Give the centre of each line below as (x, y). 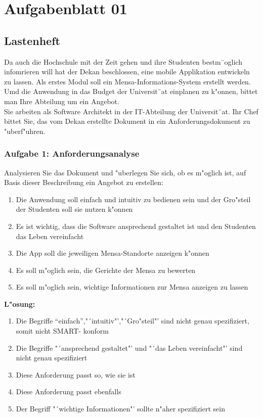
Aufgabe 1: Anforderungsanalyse (72, 153)
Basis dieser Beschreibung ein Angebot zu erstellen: (84, 182)
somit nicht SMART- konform (62, 331)
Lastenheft (32, 40)
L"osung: (20, 304)
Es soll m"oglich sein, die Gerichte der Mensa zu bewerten (106, 270)
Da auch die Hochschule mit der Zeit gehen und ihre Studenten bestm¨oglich (123, 61)
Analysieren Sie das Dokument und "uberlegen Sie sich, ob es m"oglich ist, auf (125, 172)
